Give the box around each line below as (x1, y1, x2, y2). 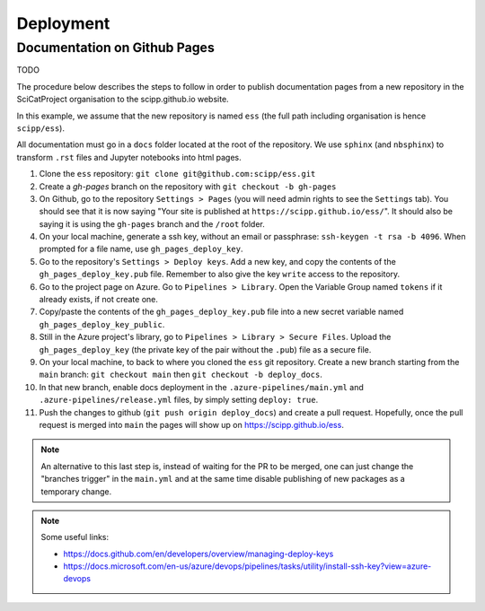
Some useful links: (40, 532, 110, 543)
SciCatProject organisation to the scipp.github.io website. (16, 94, 229, 105)
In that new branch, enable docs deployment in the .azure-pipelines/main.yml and (39, 381, 364, 392)
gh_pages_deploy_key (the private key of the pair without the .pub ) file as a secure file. (39, 344, 372, 354)
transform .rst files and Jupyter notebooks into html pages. (16, 152, 242, 162)
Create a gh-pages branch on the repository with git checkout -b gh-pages (39, 180, 337, 192)
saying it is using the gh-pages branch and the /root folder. (39, 218, 265, 229)
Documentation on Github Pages (16, 39, 215, 56)
